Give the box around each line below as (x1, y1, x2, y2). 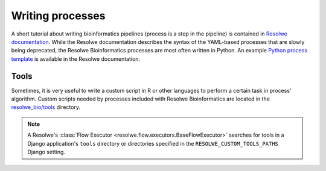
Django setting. (27, 148, 66, 155)
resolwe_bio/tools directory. (11, 104, 81, 111)
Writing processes (11, 9, 106, 22)
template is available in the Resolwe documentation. (11, 55, 141, 63)
